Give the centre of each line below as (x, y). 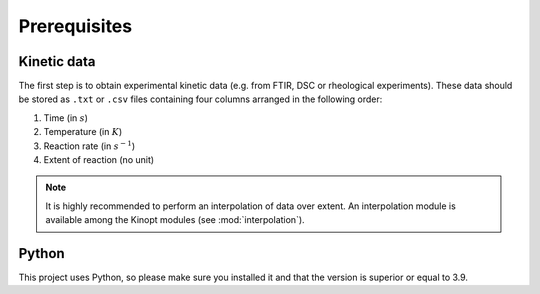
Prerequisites (75, 26)
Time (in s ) (66, 117)
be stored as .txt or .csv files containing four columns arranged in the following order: (200, 99)
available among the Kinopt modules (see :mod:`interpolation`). (175, 220)
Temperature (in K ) (83, 132)
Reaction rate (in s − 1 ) (89, 145)
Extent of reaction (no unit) (99, 160)
